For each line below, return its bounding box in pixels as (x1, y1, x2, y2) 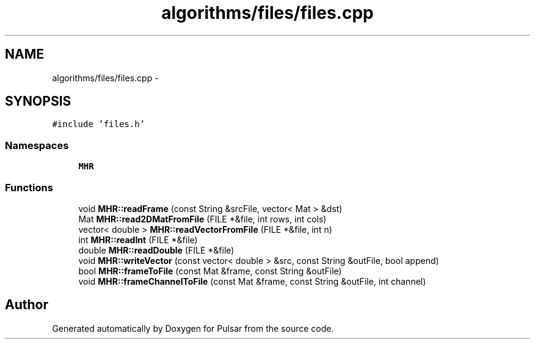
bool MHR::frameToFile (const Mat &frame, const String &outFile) (78, 265, 342, 276)
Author (5, 297, 48, 313)
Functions (5, 181, 53, 194)
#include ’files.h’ (52, 119, 145, 130)
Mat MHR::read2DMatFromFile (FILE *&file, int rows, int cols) (78, 213, 327, 224)
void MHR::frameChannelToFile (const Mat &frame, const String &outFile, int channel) (78, 276, 426, 287)
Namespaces (5, 139, 69, 152)
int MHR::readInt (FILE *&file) (78, 234, 198, 245)
